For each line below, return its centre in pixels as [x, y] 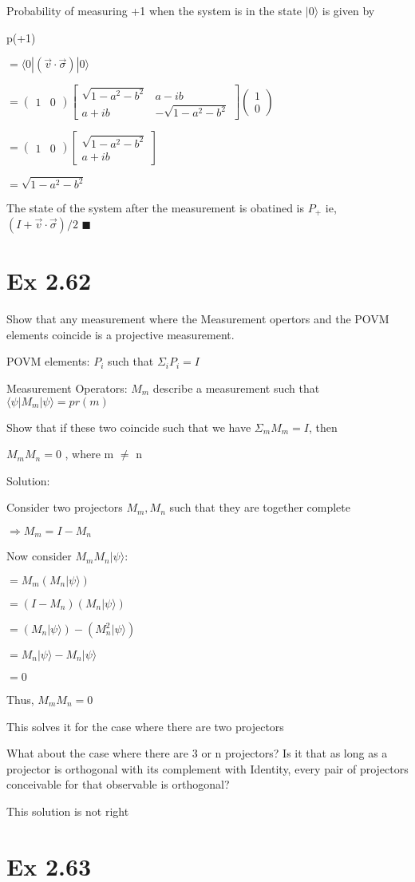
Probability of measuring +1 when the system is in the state [154, 10]
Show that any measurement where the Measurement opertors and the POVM [198, 319]
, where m [89, 454]
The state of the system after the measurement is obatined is [156, 207]
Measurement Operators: [67, 388]
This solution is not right [68, 811]
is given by [348, 10]
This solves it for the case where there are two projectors [145, 726]
